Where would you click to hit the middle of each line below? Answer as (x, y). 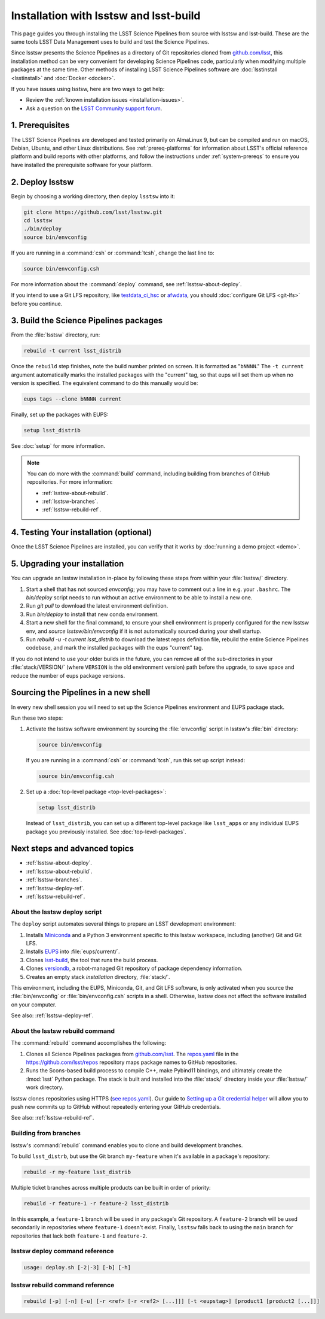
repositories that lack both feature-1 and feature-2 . (79, 1236)
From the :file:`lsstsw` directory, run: (56, 335)
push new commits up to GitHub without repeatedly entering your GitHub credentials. (116, 1106)
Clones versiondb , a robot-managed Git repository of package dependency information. (134, 968)
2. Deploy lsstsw (42, 182)
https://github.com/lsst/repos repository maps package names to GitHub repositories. (131, 1062)
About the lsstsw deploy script (56, 912)
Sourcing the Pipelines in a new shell (81, 692)
